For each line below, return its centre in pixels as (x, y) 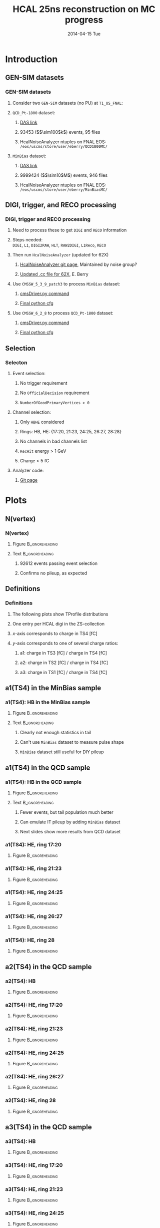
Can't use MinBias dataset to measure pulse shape (72, 742)
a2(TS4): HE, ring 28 (30, 1100)
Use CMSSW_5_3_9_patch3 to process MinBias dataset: (66, 284)
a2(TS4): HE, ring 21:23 (34, 1029)
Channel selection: (31, 412)
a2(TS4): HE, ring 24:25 (34, 1053)
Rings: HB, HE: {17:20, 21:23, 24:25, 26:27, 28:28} (70, 431)
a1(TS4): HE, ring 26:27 (34, 916)
